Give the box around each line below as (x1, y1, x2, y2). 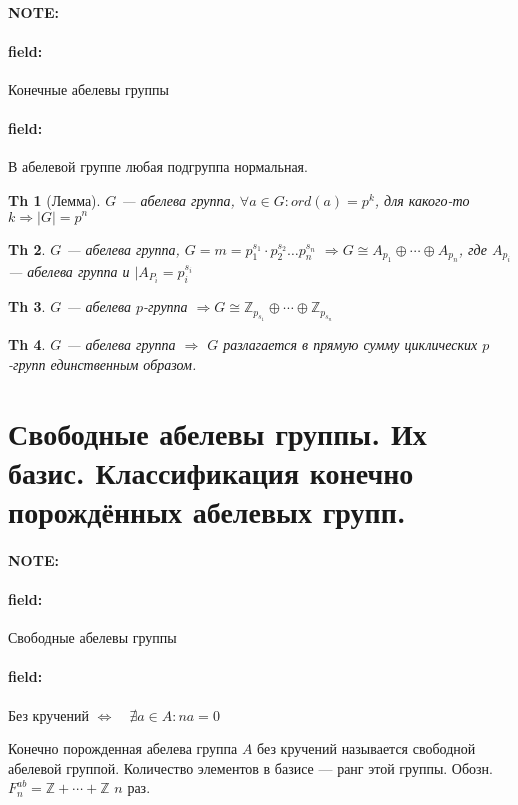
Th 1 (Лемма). (8, 189, 101, 210)
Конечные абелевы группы (8, 78, 170, 99)
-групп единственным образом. (8, 353, 197, 374)
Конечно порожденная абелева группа (8, 738, 238, 759)
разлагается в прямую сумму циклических (223, 334, 478, 355)
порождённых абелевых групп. (8, 490, 406, 531)
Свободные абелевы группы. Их (8, 412, 427, 453)
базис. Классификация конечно (8, 451, 414, 492)
